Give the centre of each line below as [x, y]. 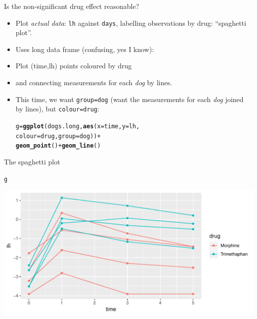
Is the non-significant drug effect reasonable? [72, 6]
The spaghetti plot [32, 161]
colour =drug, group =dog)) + [58, 136]
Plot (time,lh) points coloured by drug [74, 66]
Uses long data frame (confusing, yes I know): [85, 49]
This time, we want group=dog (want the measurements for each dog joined [129, 99]
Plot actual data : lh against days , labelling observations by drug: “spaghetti [131, 23]
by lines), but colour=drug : [57, 109]
